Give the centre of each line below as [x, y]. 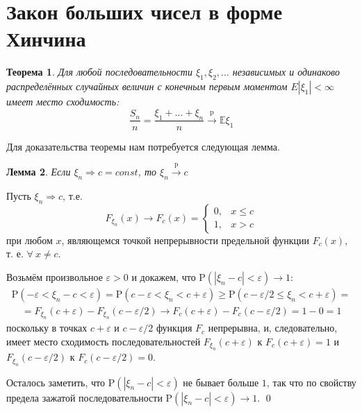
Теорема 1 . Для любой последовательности [99, 72]
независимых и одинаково [286, 72]
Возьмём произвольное [55, 276]
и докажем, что [164, 276]
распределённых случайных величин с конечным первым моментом [147, 86]
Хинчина [46, 38]
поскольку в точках [47, 328]
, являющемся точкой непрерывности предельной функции [185, 240]
